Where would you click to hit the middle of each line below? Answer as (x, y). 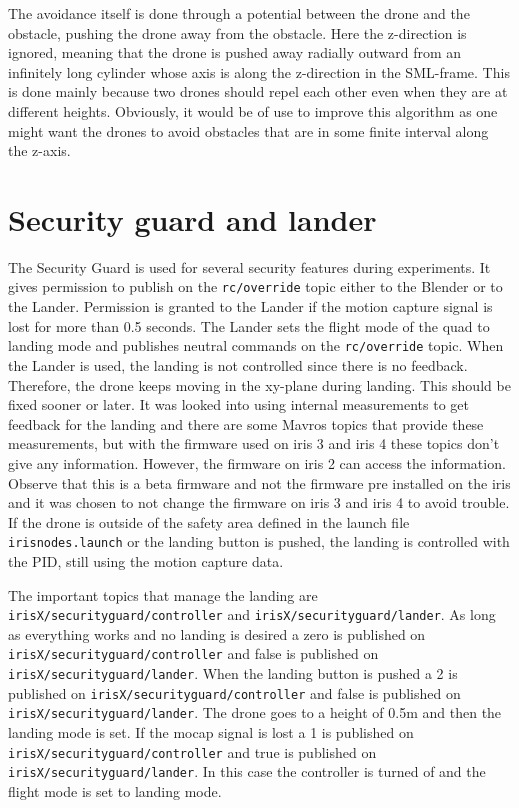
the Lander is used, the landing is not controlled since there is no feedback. (238, 364)
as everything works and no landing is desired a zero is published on (217, 633)
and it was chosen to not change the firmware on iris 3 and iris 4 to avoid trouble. (259, 502)
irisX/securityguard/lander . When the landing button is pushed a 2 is (233, 673)
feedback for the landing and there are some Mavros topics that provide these (246, 423)
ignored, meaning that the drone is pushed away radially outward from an (235, 52)
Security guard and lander (192, 218)
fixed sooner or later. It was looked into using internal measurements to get (238, 404)
